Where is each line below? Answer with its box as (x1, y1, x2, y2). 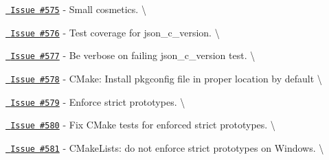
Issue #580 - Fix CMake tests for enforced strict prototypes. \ (10, 117, 275, 132)
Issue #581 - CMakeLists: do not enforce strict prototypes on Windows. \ (10, 140, 324, 155)
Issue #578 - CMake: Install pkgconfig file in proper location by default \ (10, 71, 322, 85)
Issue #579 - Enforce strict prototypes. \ (10, 94, 185, 108)
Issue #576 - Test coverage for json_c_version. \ (10, 25, 220, 39)
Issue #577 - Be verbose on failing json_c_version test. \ (10, 48, 256, 62)
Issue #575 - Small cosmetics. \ (10, 2, 146, 16)
